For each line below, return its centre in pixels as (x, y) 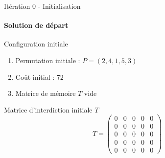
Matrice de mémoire (46, 93)
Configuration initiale (36, 44)
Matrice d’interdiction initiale (48, 109)
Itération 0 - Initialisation (42, 6)
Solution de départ (36, 25)
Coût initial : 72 (39, 77)
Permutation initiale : (48, 60)
